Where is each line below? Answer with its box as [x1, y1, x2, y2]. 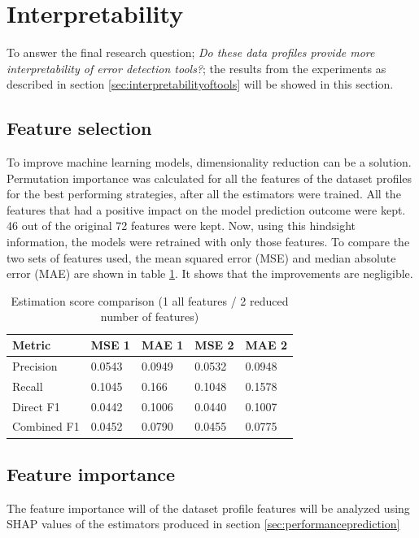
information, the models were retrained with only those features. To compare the [7, 233, 410, 250]
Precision [12, 357, 58, 374]
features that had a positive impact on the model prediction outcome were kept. [7, 201, 406, 218]
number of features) [100, 308, 199, 325]
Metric [12, 336, 51, 354]
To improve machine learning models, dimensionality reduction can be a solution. [7, 154, 412, 171]
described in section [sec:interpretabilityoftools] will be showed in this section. [7, 76, 394, 93]
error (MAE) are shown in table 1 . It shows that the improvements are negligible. [7, 265, 413, 282]
